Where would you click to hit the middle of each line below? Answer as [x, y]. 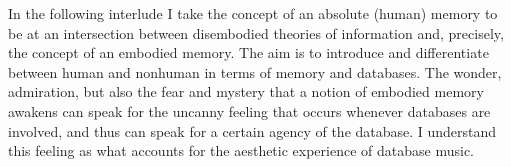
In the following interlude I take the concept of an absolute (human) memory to [253, 13]
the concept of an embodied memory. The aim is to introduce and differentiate [248, 52]
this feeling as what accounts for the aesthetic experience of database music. [241, 150]
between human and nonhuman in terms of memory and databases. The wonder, [255, 71]
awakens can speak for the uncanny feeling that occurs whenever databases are [249, 110]
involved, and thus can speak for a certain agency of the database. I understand [252, 130]
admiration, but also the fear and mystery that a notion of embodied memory [246, 91]
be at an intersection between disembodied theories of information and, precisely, [256, 32]
